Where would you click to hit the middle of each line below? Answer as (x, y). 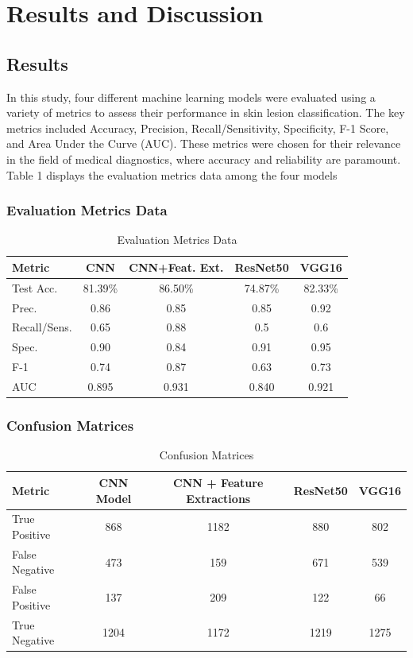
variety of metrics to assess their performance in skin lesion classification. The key (206, 112)
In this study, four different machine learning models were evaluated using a (191, 97)
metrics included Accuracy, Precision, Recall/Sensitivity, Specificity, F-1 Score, (198, 128)
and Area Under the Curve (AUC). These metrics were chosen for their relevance (204, 143)
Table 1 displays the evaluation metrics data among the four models (172, 174)
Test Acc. (35, 287)
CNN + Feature (218, 482)
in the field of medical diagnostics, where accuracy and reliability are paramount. (204, 159)
